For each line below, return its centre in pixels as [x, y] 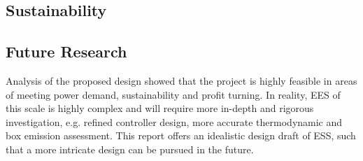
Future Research [66, 51]
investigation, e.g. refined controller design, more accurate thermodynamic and [174, 121]
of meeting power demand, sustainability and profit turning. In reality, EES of [173, 94]
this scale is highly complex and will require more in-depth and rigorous [160, 108]
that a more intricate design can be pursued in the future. [130, 149]
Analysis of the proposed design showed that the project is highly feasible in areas [181, 80]
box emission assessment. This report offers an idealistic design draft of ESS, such [181, 135]
